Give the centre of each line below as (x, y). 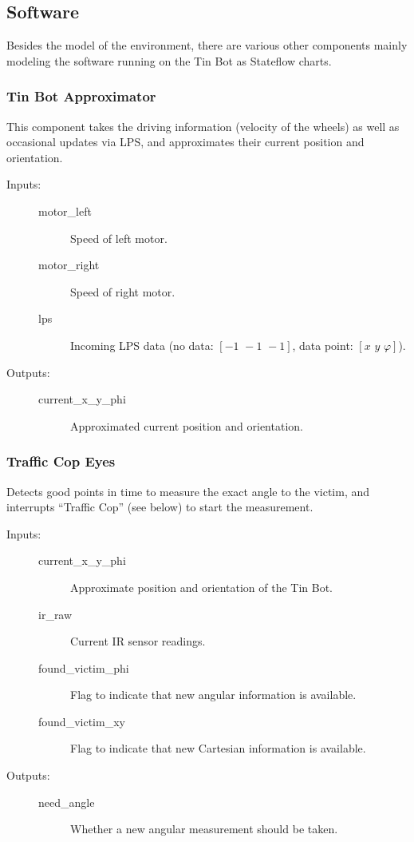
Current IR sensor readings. (138, 641)
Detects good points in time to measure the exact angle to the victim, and (188, 491)
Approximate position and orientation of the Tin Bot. (201, 587)
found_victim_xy (82, 721)
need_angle (67, 802)
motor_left (65, 210)
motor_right (69, 265)
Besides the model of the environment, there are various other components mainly (207, 45)
